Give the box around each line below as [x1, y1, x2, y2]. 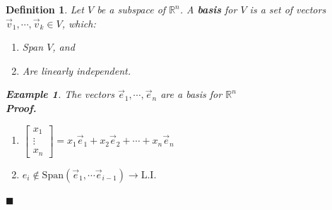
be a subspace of [97, 2, 166, 16]
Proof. [6, 100, 37, 115]
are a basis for [160, 87, 223, 101]
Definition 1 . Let [6, 2, 84, 16]
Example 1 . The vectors [6, 87, 114, 101]
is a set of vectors [249, 2, 326, 16]
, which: [61, 16, 96, 30]
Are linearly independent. [22, 63, 131, 78]
